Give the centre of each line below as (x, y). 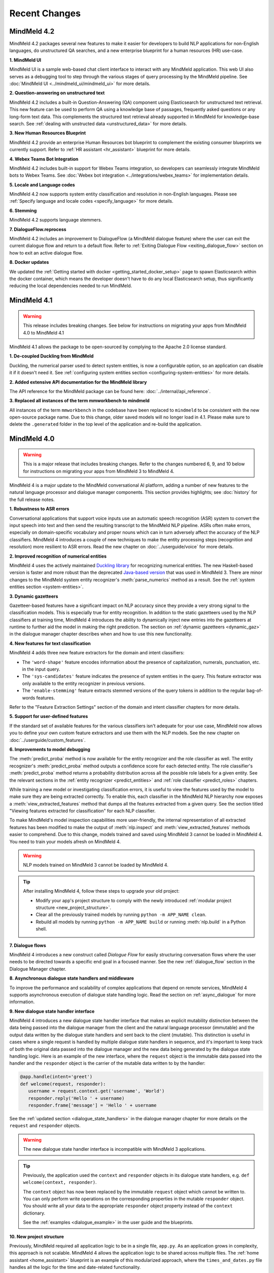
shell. (41, 929)
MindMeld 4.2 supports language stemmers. (56, 220)
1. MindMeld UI (25, 60)
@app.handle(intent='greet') (56, 1077)
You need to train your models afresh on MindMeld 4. (65, 841)
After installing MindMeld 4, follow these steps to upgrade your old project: (101, 891)
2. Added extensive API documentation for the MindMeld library (78, 382)
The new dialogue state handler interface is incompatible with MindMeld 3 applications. (114, 1149)
